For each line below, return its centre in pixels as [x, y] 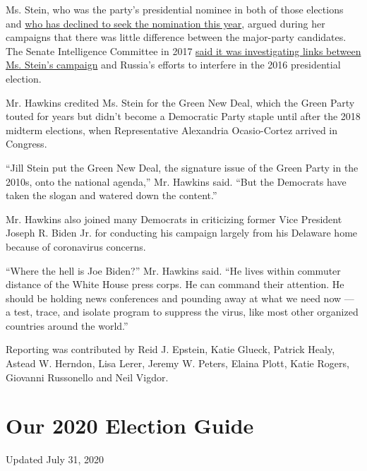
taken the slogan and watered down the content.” [112, 195]
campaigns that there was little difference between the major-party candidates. [176, 37]
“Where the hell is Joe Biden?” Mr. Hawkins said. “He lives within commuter [173, 270]
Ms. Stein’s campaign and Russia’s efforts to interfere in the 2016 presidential [173, 65]
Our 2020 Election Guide [130, 425]
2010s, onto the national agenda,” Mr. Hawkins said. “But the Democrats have [176, 181]
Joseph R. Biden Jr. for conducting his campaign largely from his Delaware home [182, 233]
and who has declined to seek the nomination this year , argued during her [166, 23]
